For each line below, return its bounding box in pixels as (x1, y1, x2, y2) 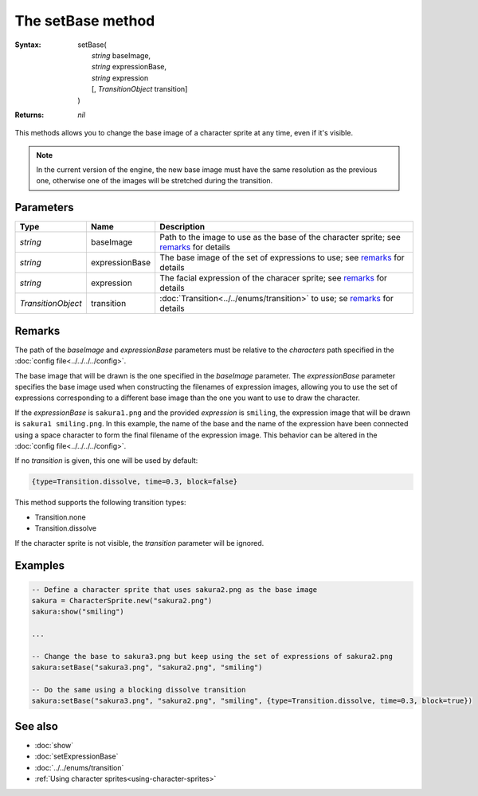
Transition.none (34, 512, 87, 522)
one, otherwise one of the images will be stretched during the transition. (36, 176, 273, 186)
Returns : (14, 110, 45, 120)
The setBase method (14, 12, 155, 29)
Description (159, 222, 206, 233)
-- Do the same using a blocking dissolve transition (31, 685, 246, 695)
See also (14, 720, 59, 733)
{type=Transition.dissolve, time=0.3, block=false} (31, 477, 238, 486)
